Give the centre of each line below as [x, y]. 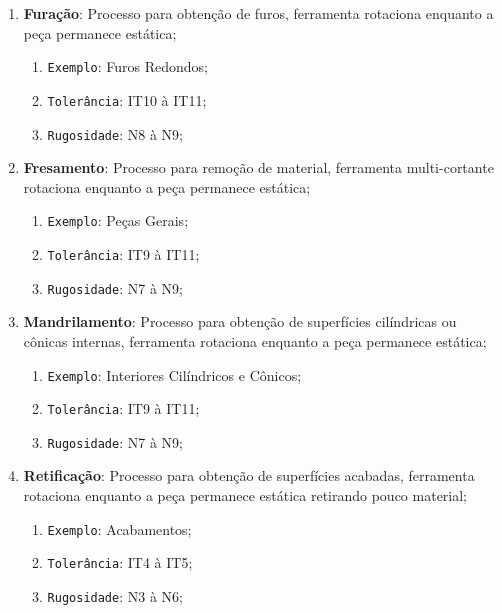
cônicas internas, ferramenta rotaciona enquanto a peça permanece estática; [255, 340]
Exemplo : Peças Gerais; [118, 220]
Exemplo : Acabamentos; [119, 528]
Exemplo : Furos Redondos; [127, 66]
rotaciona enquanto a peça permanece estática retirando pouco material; [245, 495]
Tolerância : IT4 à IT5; [120, 562]
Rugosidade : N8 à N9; [115, 133]
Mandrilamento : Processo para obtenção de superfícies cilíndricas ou [240, 321]
